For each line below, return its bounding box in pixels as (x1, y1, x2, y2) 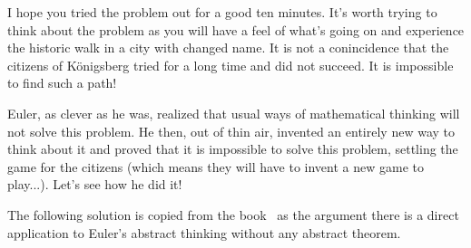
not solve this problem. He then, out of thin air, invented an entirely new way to (7, 121, 455, 140)
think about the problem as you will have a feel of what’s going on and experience (7, 20, 465, 39)
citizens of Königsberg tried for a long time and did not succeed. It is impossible (7, 55, 454, 74)
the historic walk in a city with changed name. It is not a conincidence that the (7, 38, 449, 57)
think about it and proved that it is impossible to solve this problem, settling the (7, 139, 458, 158)
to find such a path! (7, 73, 117, 92)
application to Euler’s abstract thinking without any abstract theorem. (7, 223, 401, 242)
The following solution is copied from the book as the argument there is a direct (7, 205, 459, 224)
